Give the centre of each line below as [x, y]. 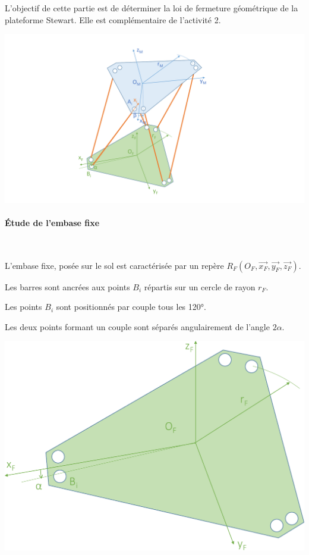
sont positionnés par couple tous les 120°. [131, 307]
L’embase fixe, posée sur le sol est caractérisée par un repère [114, 265]
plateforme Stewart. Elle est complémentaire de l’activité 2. [113, 19]
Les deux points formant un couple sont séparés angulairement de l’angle [137, 326]
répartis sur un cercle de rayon [200, 286]
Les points [23, 307]
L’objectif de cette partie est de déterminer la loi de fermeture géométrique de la [152, 8]
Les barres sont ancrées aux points [67, 286]
